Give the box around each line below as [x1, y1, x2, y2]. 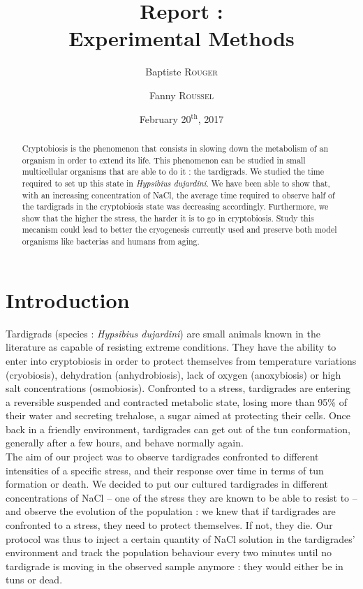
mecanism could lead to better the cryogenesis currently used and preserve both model [22, 224, 337, 235]
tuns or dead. [6, 572, 63, 587]
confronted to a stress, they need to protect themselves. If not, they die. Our [6, 518, 333, 532]
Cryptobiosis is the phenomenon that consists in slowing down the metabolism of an [22, 142, 328, 154]
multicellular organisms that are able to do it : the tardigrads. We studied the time [22, 166, 324, 177]
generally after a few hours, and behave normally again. [6, 435, 244, 450]
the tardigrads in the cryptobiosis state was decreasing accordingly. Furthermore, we [22, 201, 329, 212]
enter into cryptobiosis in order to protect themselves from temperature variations [6, 353, 357, 368]
